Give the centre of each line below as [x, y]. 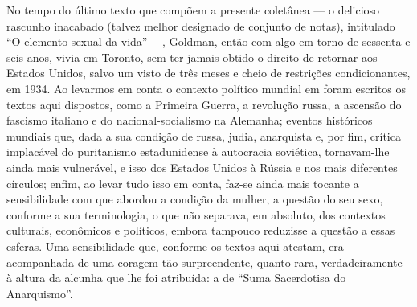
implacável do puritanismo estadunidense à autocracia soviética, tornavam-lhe [198, 151]
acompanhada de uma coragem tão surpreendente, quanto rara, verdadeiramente [204, 262]
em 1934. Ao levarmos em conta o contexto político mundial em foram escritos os [206, 88]
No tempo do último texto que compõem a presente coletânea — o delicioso [193, 10]
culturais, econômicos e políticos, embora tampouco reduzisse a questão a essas [201, 230]
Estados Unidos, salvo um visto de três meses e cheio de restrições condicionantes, [208, 73]
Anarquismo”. [40, 293]
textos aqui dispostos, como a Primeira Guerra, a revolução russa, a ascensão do [204, 104]
